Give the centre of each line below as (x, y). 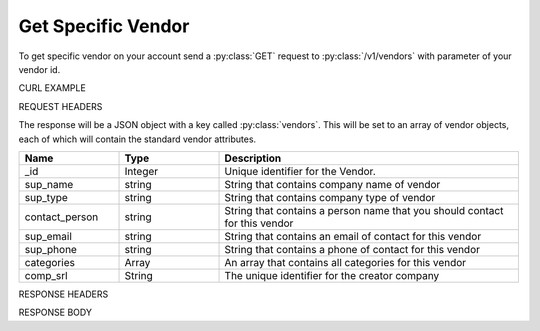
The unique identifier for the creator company (332, 275)
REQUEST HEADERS (60, 106)
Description (253, 158)
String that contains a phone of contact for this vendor (352, 249)
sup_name (49, 184)
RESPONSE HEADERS (63, 294)
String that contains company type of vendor (330, 197)
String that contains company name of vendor (332, 184)
